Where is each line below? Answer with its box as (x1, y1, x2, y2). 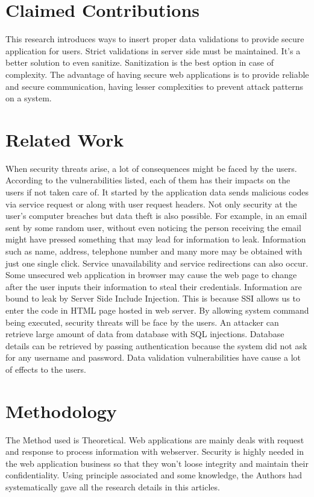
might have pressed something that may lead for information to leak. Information (5, 233, 306, 245)
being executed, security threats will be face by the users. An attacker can (5, 315, 279, 328)
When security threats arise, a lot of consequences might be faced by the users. (5, 162, 297, 174)
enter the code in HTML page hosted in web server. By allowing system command (5, 303, 309, 316)
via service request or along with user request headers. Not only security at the (5, 197, 297, 210)
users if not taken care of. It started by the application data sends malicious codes (5, 186, 309, 198)
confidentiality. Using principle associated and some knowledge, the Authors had (5, 469, 303, 481)
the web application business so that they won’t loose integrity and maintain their (5, 457, 309, 469)
